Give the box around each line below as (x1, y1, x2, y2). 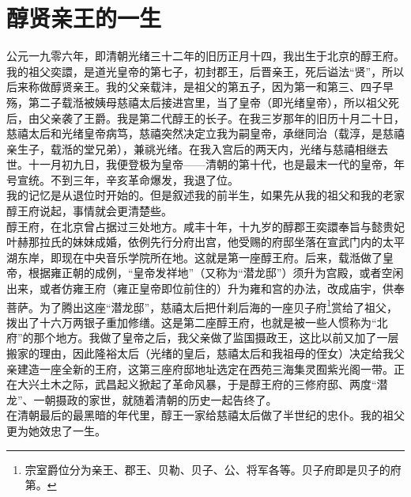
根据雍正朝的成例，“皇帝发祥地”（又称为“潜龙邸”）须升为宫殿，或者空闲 (28, 264, 404, 281)
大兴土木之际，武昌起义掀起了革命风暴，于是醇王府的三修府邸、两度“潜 (17, 376, 388, 393)
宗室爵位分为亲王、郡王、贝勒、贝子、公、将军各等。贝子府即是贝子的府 (25, 461, 402, 477)
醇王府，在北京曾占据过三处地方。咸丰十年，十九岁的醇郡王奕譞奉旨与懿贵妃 (6, 218, 405, 234)
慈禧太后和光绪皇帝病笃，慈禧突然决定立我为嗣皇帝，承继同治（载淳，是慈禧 (6, 125, 405, 142)
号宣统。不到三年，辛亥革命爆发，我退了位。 (6, 171, 239, 188)
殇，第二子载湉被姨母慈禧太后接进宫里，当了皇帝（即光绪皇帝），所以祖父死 (6, 93, 399, 110)
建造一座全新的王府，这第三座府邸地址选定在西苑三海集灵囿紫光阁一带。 (17, 360, 394, 377)
